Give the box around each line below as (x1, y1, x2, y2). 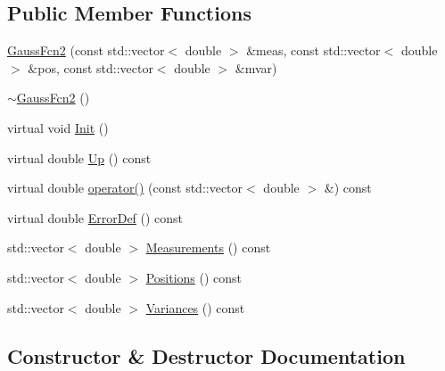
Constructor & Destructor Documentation (7, 342, 406, 369)
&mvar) (235, 58, 277, 77)
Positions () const (145, 268, 243, 286)
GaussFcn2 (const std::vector (7, 41, 165, 60)
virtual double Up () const (7, 148, 152, 167)
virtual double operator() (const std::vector (7, 178, 243, 197)
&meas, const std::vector (246, 41, 381, 60)
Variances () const (145, 298, 245, 317)
